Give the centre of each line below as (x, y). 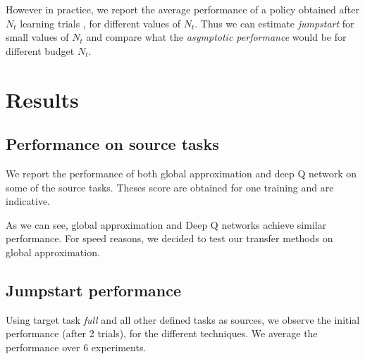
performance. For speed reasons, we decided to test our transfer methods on (169, 238)
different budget (40, 50)
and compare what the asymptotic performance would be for (216, 37)
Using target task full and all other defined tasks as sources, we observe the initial (183, 319)
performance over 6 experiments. (76, 347)
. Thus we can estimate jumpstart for (274, 23)
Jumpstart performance (94, 290)
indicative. (28, 201)
